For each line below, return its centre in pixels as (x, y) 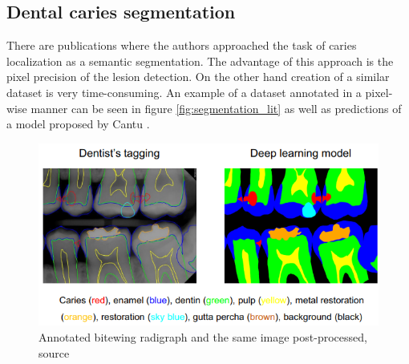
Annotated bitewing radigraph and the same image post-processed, (203, 336)
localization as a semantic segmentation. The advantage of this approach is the (200, 61)
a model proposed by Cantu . (78, 124)
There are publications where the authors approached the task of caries (182, 45)
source (54, 352)
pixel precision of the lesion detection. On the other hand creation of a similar (198, 77)
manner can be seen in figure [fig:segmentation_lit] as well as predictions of (216, 108)
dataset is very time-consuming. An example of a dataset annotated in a (184, 92)
